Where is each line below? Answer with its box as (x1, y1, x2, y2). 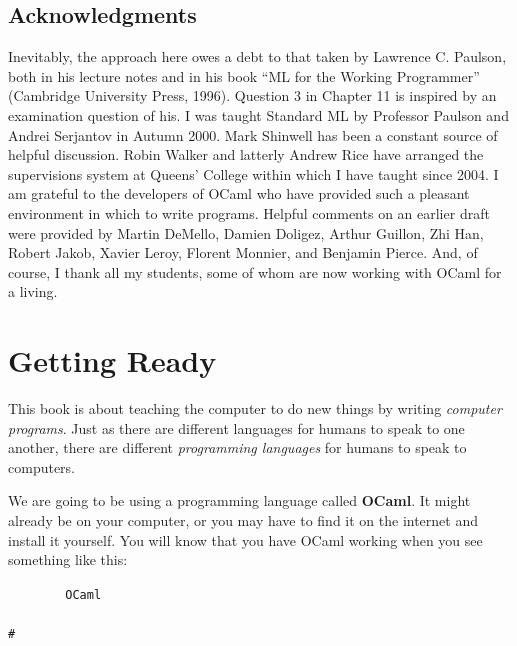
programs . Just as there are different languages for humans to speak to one (8, 417, 465, 438)
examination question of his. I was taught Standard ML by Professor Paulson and (8, 104, 509, 125)
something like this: (8, 549, 128, 570)
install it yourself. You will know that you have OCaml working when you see (8, 529, 483, 550)
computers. (8, 456, 76, 477)
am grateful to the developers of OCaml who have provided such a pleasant (8, 183, 470, 204)
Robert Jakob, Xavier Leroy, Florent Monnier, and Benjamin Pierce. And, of (8, 242, 478, 263)
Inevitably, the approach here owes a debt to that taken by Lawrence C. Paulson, (8, 46, 507, 67)
